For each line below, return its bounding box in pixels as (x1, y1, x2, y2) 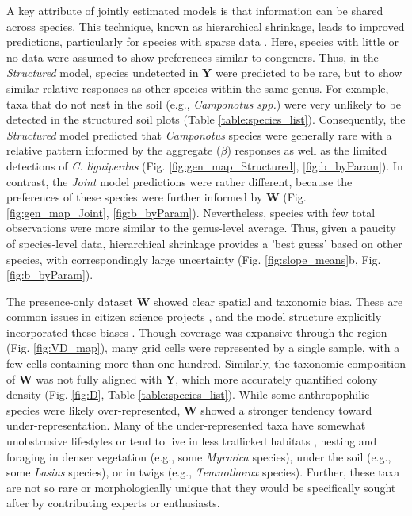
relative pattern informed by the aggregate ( (6, 142, 221, 159)
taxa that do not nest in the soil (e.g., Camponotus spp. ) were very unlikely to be (6, 95, 401, 112)
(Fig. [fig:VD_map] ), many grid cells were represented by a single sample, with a (6, 339, 400, 356)
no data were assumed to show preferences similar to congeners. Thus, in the (6, 48, 379, 65)
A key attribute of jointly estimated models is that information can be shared (6, 2, 383, 18)
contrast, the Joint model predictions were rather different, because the (6, 173, 353, 189)
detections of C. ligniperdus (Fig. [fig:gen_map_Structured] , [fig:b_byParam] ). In (6, 157, 403, 174)
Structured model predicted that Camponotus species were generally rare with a (6, 126, 392, 143)
